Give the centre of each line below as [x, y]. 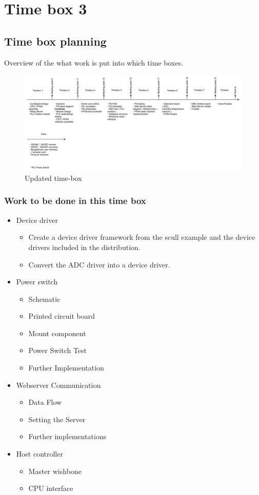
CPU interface [51, 488]
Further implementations [67, 436]
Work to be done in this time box [75, 201]
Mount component [57, 333]
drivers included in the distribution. [84, 247]
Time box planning [55, 41]
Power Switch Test [58, 350]
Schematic [44, 298]
